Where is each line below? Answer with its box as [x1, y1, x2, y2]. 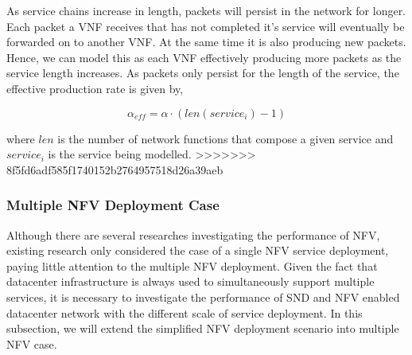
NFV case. [6, 335, 57, 352]
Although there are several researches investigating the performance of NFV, [6, 226, 380, 243]
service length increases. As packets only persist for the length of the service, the [6, 64, 399, 81]
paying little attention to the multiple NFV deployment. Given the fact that [6, 257, 378, 274]
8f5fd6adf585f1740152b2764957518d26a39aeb [6, 161, 223, 177]
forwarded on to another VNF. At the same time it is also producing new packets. [6, 33, 406, 50]
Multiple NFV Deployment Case [6, 195, 220, 215]
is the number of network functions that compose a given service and [57, 130, 394, 146]
